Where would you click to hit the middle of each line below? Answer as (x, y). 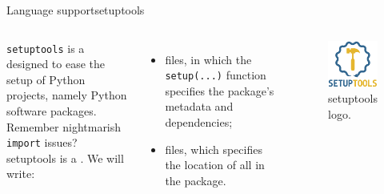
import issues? (42, 142)
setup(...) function (216, 75)
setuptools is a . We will (65, 158)
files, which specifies (214, 149)
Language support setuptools (76, 10)
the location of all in (215, 165)
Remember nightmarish (64, 126)
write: (21, 174)
